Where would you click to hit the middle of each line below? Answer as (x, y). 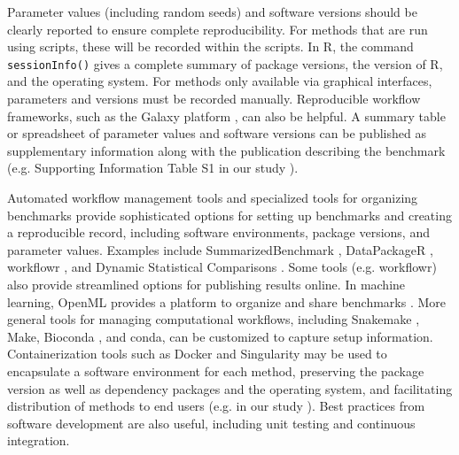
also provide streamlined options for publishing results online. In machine (206, 284)
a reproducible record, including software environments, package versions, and (218, 232)
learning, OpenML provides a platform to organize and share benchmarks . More (227, 301)
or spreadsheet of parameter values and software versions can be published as (217, 133)
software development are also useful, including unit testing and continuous (211, 423)
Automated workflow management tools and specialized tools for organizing (213, 197)
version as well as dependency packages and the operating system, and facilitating (230, 388)
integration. (39, 440)
